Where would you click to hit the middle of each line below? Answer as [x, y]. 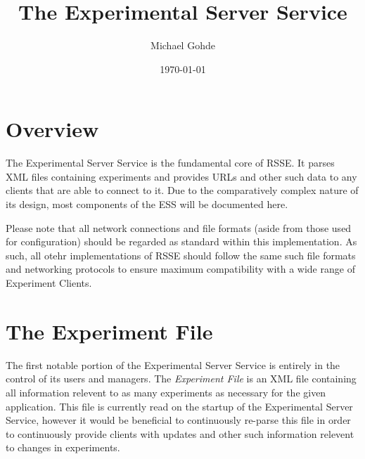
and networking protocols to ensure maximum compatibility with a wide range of [180, 269]
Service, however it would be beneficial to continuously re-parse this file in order [178, 420]
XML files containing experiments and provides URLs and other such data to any [181, 176]
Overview [52, 129]
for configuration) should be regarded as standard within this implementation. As [181, 241]
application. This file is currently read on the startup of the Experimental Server [179, 406]
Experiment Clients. [49, 283]
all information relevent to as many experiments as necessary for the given [166, 392]
